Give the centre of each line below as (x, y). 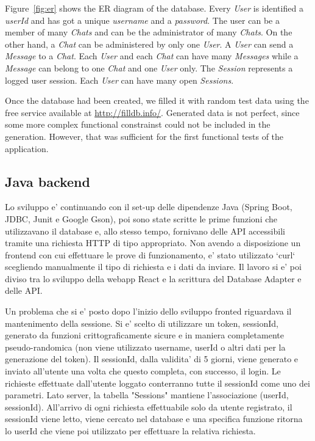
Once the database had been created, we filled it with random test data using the (157, 100)
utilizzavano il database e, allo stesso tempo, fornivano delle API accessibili (145, 231)
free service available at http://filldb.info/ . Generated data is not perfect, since (152, 112)
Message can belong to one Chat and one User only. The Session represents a (149, 67)
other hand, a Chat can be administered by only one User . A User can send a (149, 44)
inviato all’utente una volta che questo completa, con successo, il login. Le (143, 371)
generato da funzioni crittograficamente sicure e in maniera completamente (144, 335)
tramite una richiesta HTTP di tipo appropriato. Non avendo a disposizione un (153, 243)
